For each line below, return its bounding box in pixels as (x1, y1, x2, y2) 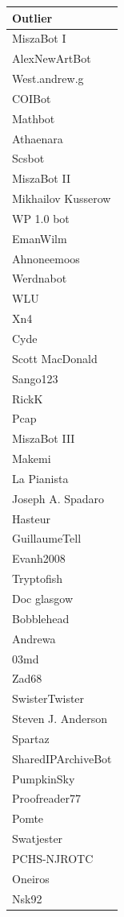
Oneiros (12, 869, 50, 886)
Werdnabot (12, 270, 67, 287)
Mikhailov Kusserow (12, 190, 111, 207)
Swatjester (12, 830, 63, 847)
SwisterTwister (12, 690, 85, 707)
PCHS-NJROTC (12, 849, 94, 866)
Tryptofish (12, 570, 63, 587)
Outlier (12, 9, 53, 26)
